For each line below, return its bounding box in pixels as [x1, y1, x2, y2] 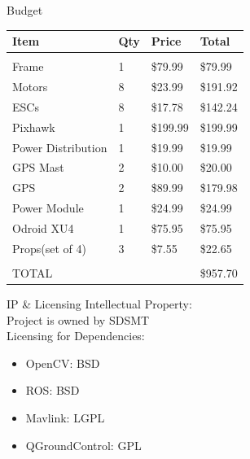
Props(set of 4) [12, 239, 86, 256]
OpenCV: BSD [25, 354, 100, 371]
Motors [12, 78, 48, 95]
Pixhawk [12, 118, 55, 135]
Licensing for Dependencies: [7, 327, 145, 344]
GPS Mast [12, 159, 64, 176]
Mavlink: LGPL [25, 409, 105, 426]
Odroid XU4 [12, 219, 74, 236]
